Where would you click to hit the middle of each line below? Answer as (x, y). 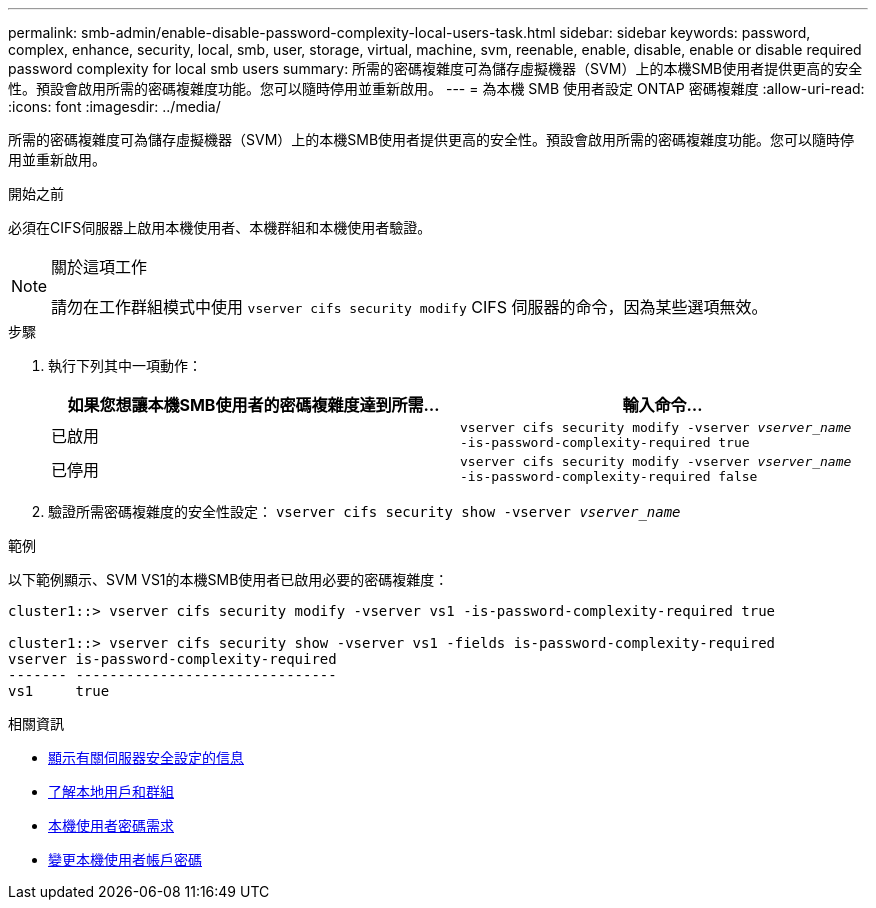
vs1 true (59, 691)
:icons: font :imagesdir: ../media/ (114, 106)
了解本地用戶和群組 (111, 791)
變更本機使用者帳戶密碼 (125, 859)
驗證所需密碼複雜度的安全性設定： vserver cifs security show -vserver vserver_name (364, 511)
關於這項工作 (99, 267)
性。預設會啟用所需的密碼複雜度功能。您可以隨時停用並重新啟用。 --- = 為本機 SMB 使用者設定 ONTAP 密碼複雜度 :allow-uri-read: (436, 88)
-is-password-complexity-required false (609, 476)
